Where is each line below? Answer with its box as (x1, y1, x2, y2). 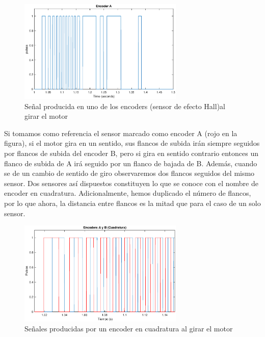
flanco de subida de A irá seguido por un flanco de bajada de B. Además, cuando (4, 158, 257, 168)
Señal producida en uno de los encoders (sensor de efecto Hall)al (24, 100, 225, 111)
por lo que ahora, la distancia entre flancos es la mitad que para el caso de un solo (4, 198, 261, 208)
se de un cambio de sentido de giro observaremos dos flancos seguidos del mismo (4, 168, 255, 178)
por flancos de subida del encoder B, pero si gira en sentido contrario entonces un (4, 148, 258, 159)
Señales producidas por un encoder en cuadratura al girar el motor (24, 323, 233, 334)
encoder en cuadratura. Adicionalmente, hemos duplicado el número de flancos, (4, 188, 251, 198)
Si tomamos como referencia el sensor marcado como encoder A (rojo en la (4, 127, 237, 138)
